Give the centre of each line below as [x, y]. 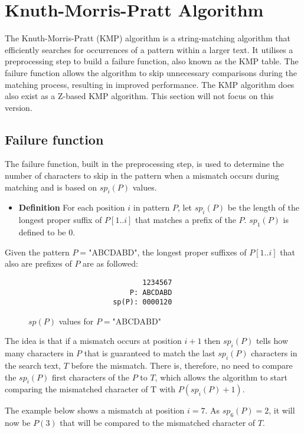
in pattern [151, 207]
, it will [282, 410]
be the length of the [263, 207]
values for [76, 321]
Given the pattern [37, 252]
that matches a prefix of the [186, 220]
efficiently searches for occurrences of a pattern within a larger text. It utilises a [149, 49]
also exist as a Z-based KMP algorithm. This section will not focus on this [139, 96]
